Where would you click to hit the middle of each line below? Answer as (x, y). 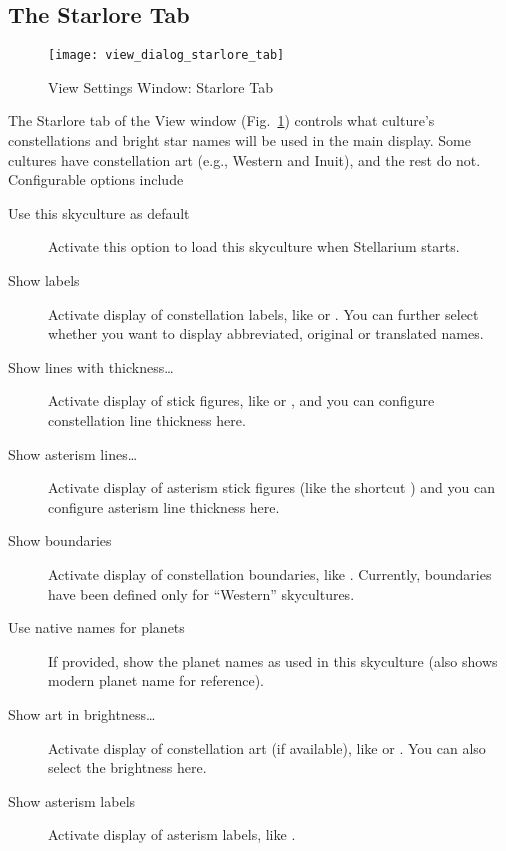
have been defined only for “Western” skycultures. (201, 593)
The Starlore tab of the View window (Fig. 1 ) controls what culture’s (221, 120)
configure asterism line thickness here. (164, 506)
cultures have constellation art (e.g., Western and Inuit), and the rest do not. (244, 159)
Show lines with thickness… (91, 366)
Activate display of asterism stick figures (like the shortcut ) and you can (271, 487)
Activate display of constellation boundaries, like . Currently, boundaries (270, 573)
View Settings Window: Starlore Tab (160, 86)
